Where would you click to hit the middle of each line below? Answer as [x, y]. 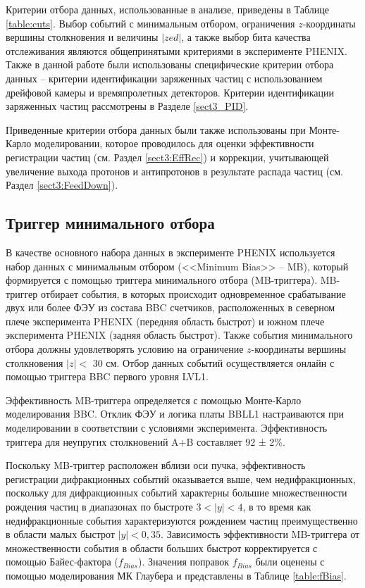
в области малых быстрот [60, 534]
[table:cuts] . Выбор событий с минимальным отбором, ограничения [150, 23]
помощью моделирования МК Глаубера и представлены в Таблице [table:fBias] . [176, 575]
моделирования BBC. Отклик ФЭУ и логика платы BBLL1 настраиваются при [175, 414]
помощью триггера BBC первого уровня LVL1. [107, 376]
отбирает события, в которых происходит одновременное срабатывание [193, 293]
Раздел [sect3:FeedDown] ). [62, 185]
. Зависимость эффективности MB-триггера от [260, 534]
